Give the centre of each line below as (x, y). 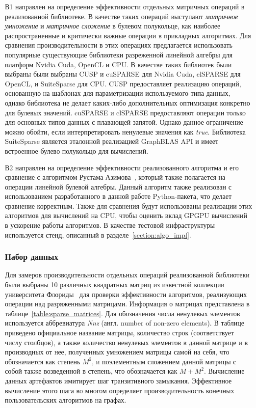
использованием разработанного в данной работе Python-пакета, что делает (118, 196)
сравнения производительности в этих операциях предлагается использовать (119, 45)
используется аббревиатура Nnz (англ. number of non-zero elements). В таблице (125, 323)
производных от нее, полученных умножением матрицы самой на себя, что (117, 352)
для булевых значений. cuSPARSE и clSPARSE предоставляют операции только (126, 112)
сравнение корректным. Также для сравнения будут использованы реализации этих (128, 205)
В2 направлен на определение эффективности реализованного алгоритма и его (122, 167)
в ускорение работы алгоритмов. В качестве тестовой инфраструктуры (110, 225)
